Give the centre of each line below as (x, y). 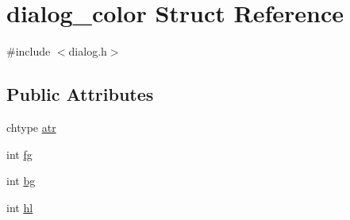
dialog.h (88, 51)
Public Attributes (80, 94)
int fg (19, 154)
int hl (20, 207)
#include (29, 51)
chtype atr (31, 127)
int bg (21, 181)
